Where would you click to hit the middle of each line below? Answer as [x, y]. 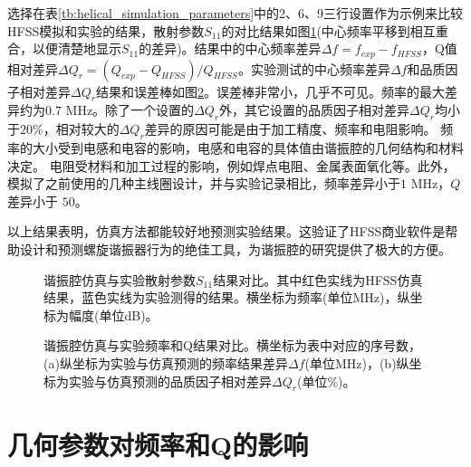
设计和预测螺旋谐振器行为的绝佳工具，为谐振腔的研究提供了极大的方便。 [235, 249]
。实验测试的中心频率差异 [314, 68]
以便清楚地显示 [77, 48]
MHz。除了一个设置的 [130, 110]
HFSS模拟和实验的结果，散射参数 [106, 30]
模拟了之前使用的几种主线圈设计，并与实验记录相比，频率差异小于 [204, 183]
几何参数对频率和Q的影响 [158, 444]
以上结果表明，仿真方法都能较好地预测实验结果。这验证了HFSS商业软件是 [226, 231]
